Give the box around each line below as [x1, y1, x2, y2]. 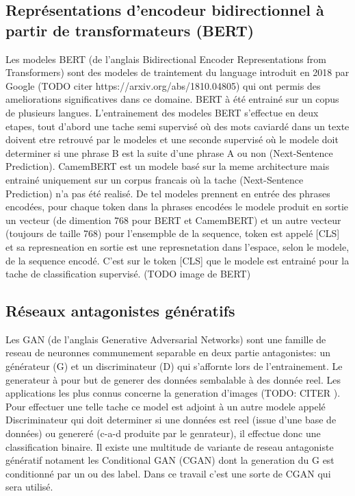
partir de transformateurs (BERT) [5, 19, 254, 40]
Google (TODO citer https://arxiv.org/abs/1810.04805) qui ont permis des [5, 78, 321, 92]
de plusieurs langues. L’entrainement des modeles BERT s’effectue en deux [5, 105, 319, 119]
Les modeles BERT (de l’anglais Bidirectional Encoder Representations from [5, 51, 326, 66]
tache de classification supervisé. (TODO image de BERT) [5, 266, 251, 281]
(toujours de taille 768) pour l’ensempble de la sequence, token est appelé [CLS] [5, 226, 340, 240]
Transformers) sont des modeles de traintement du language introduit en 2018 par [5, 65, 350, 79]
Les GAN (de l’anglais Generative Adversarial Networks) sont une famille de [5, 332, 326, 346]
